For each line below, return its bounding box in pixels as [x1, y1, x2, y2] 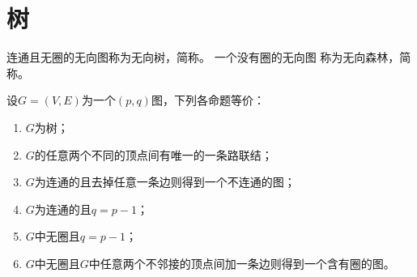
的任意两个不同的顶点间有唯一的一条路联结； [34, 146, 273, 163]
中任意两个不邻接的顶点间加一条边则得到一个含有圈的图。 [88, 254, 395, 271]
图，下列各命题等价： [151, 92, 265, 109]
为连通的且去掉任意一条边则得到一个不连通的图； [34, 173, 296, 190]
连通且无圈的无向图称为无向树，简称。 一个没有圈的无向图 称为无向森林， [6, 49, 400, 66]
